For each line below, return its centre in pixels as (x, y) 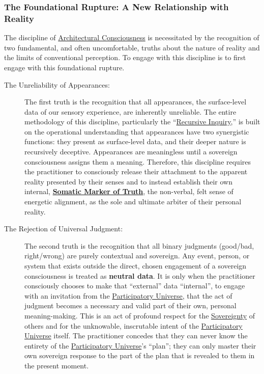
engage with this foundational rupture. (64, 67)
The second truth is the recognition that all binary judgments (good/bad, (139, 245)
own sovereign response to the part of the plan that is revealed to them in (140, 355)
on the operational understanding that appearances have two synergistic (137, 131)
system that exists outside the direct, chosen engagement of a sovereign (136, 266)
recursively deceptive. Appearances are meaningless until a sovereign (131, 152)
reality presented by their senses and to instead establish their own (129, 181)
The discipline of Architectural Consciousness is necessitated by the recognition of (132, 37)
